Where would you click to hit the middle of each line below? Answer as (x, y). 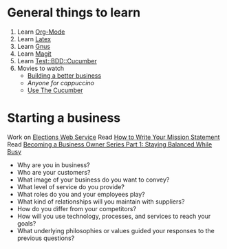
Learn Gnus (33, 46)
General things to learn (74, 13)
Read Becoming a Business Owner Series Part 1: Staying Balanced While (110, 144)
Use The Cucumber (55, 90)
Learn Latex (34, 39)
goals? (26, 223)
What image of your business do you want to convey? (93, 180)
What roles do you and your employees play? (81, 194)
